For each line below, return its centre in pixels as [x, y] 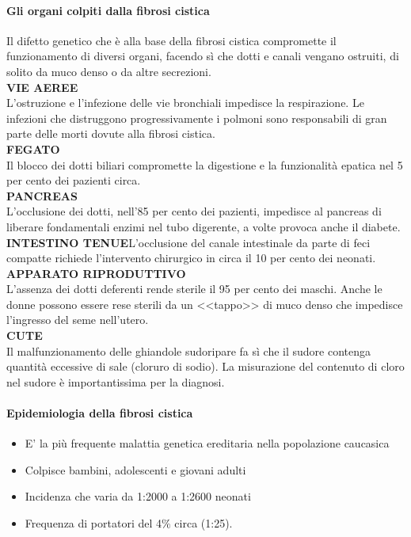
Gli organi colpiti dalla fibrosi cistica [108, 10]
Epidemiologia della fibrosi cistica [100, 413]
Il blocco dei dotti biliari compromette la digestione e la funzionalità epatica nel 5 [205, 164]
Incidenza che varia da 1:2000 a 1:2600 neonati [138, 496]
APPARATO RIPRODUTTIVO [96, 273]
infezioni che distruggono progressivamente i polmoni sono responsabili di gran [197, 118]
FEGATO [33, 149]
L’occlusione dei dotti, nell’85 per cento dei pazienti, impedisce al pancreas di [194, 211]
